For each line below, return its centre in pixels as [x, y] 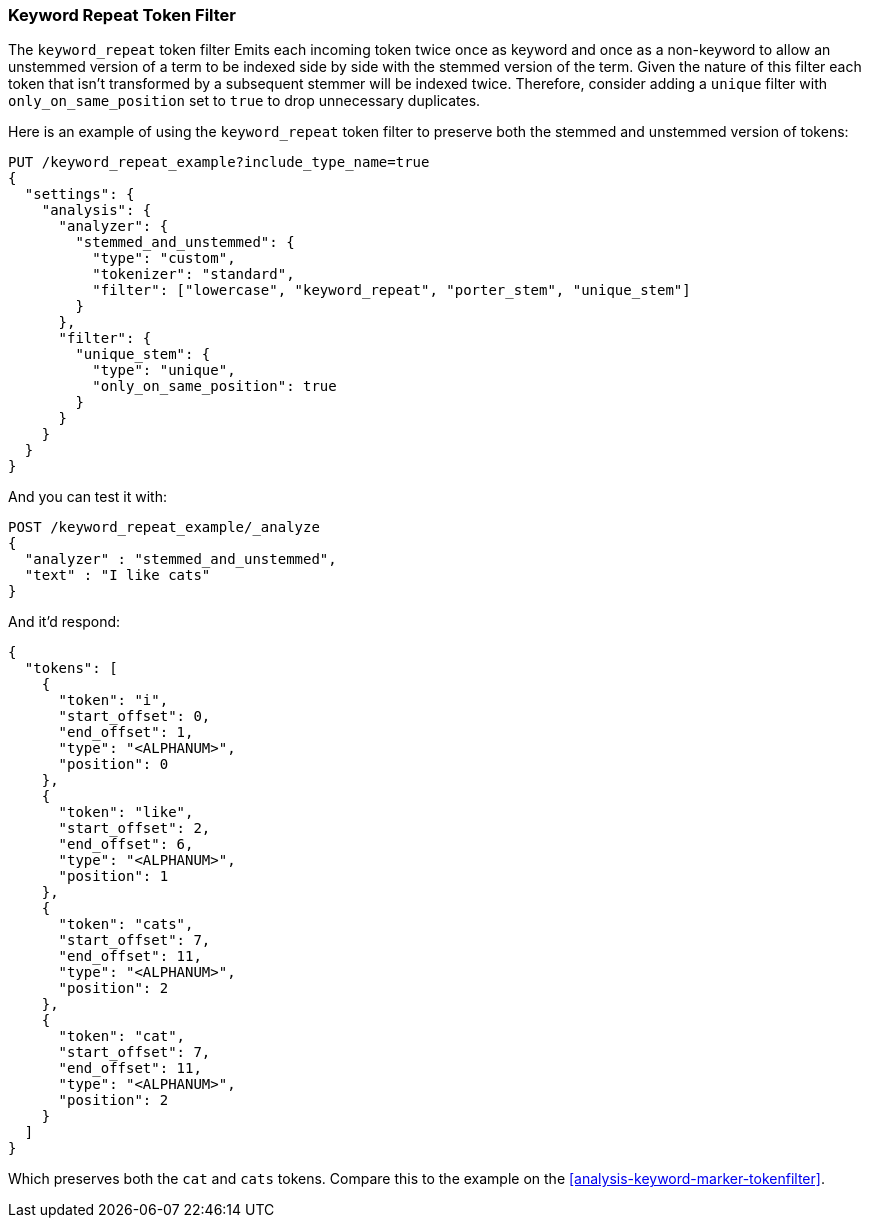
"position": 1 [113, 876]
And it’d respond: [64, 622]
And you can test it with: [88, 497]
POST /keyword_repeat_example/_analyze [164, 527]
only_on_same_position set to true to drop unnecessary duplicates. [244, 101]
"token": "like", [126, 812]
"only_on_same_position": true [214, 386]
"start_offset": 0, [134, 716]
